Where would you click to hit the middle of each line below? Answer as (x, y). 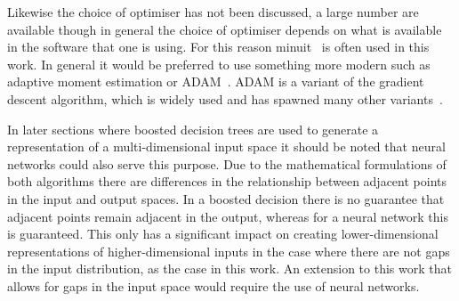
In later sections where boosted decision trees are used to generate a (193, 129)
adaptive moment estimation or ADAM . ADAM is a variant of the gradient (216, 81)
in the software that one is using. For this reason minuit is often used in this (218, 47)
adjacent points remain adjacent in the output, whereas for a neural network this (228, 216)
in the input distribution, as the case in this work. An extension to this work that (229, 268)
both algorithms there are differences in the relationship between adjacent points (227, 181)
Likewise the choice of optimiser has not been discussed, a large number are (213, 12)
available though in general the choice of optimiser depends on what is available (225, 29)
